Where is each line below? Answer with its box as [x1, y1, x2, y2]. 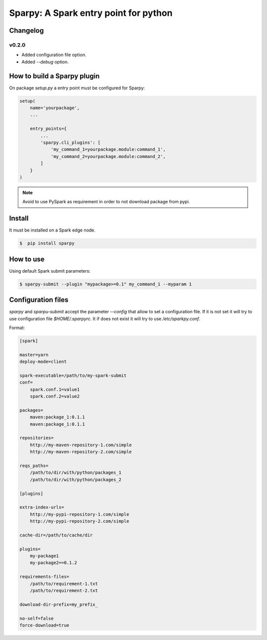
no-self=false [19, 615, 54, 621]
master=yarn [19, 352, 49, 357]
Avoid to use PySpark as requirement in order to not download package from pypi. [22, 199, 190, 205]
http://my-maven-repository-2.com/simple [30, 449, 132, 455]
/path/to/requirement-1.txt [30, 581, 98, 586]
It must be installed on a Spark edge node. [9, 227, 96, 233]
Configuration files [9, 295, 69, 304]
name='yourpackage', [30, 105, 80, 111]
